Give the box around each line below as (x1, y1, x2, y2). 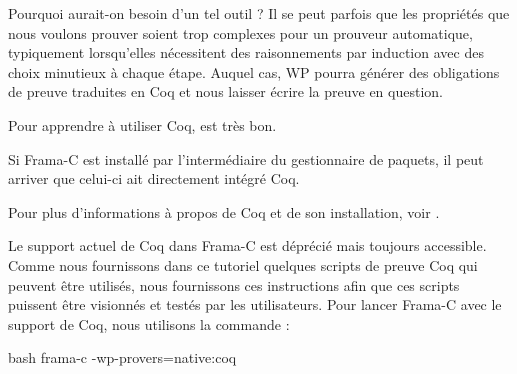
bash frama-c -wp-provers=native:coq (8, 347, 237, 368)
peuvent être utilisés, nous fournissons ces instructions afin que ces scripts (8, 274, 460, 295)
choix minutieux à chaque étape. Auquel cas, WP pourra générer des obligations (8, 61, 500, 82)
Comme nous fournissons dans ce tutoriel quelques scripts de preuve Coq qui (8, 254, 478, 275)
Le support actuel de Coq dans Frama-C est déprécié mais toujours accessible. (8, 235, 487, 256)
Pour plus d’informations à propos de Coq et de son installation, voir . (8, 201, 440, 222)
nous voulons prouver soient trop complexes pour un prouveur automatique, (8, 22, 473, 43)
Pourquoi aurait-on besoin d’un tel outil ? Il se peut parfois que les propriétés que (8, 3, 510, 23)
